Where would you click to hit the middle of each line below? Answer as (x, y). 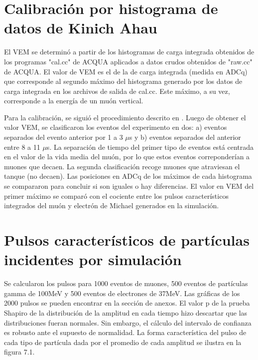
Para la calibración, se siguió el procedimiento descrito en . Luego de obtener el (125, 117)
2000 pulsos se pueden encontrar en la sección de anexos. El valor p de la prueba (127, 303)
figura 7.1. (19, 352)
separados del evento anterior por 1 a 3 (64, 137)
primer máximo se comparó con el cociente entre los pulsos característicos (116, 195)
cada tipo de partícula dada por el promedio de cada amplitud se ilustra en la (123, 342)
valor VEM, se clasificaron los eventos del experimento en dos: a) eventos (116, 127)
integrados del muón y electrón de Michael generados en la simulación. (112, 205)
